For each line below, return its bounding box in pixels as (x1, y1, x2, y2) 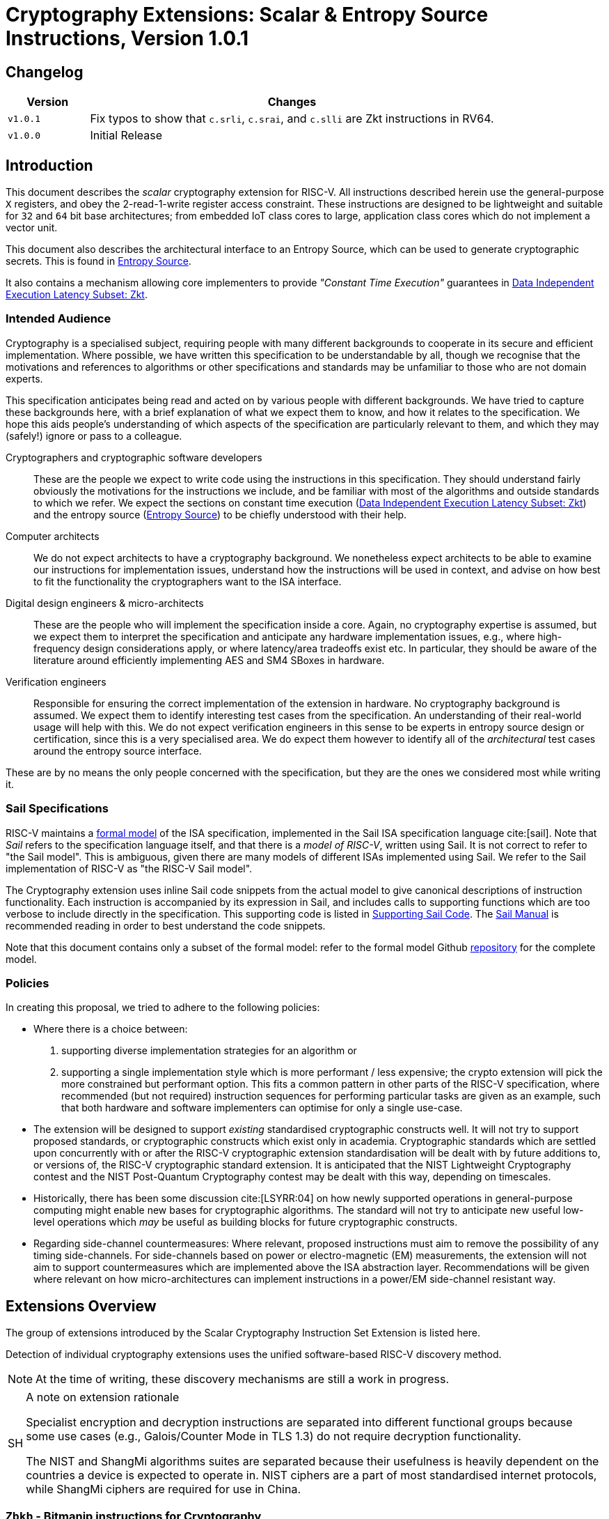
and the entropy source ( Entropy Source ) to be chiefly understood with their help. (33, 508, 407, 521)
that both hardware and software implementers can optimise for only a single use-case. (61, 1102, 463, 1114)
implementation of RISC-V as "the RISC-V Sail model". (6, 862, 253, 874)
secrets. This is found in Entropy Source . (6, 255, 191, 268)
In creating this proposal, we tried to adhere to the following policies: (6, 1001, 320, 1014)
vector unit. (6, 222, 58, 234)
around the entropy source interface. (33, 744, 202, 757)
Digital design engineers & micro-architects (6, 596, 204, 609)
